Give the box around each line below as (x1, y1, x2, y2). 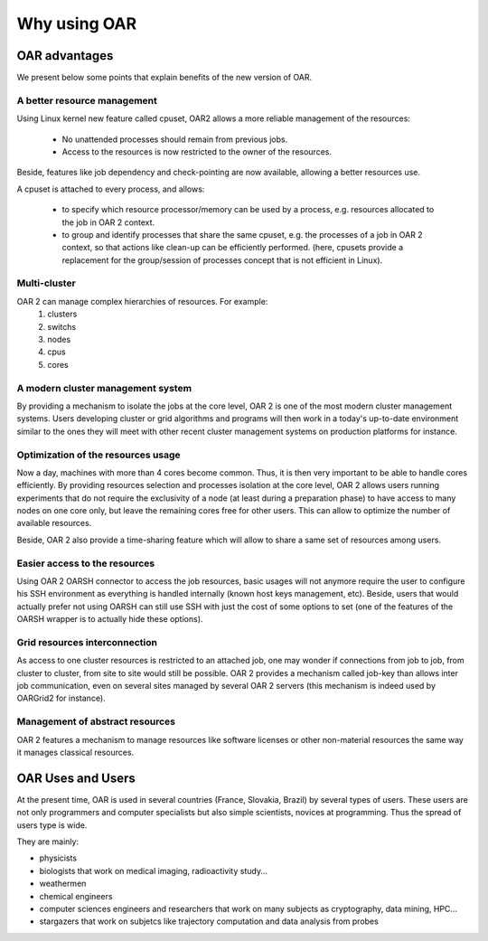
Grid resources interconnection (16, 635, 158, 648)
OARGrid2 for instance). (16, 692, 106, 704)
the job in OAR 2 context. (61, 217, 155, 228)
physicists (39, 852, 77, 863)
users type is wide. (16, 819, 88, 831)
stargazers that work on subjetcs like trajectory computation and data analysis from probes (39, 916, 379, 927)
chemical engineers (39, 890, 113, 901)
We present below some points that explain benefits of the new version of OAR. (16, 72, 313, 83)
